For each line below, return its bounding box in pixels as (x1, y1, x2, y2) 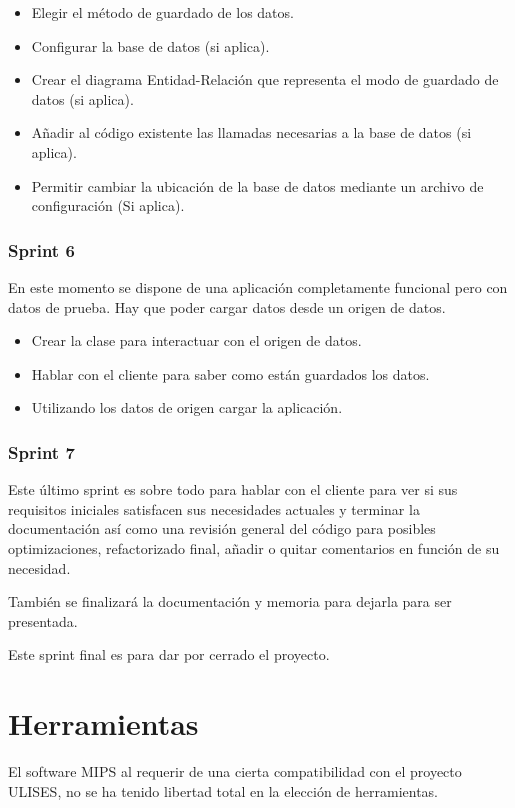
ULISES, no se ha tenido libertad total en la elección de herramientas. (8, 780, 438, 801)
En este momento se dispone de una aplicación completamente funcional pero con (8, 276, 508, 297)
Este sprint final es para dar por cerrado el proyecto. (8, 644, 330, 665)
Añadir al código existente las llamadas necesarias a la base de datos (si (31, 122, 472, 143)
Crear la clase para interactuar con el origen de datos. (31, 330, 362, 351)
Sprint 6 (8, 237, 75, 262)
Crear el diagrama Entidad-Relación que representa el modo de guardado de (31, 69, 499, 90)
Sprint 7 (8, 439, 75, 464)
